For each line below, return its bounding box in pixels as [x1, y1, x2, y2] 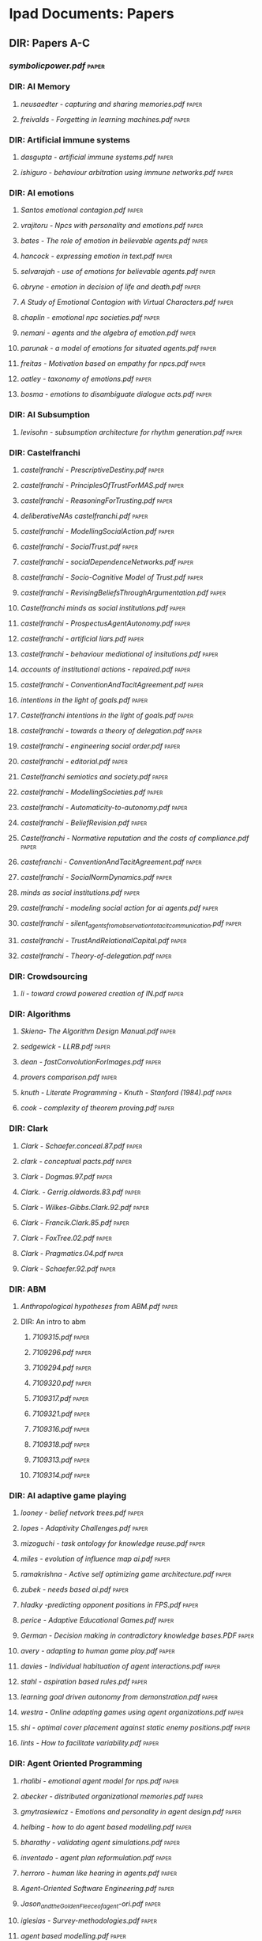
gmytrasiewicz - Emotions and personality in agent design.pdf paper [20, 1806, 241, 1816]
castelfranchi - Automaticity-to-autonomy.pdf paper [20, 802, 188, 812]
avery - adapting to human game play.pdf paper [20, 1646, 175, 1656]
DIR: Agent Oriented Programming [9, 1758, 143, 1769]
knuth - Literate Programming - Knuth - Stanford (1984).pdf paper [20, 1088, 232, 1098]
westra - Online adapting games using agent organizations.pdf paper [20, 1707, 244, 1717]
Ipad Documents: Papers [9, 5, 174, 23]
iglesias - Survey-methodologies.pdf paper [20, 1916, 157, 1925]
